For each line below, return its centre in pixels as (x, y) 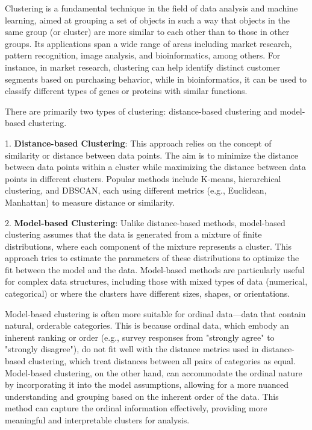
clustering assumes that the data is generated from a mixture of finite (133, 234)
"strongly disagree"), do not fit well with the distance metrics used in (132, 349)
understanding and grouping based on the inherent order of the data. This (142, 396)
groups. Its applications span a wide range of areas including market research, (148, 43)
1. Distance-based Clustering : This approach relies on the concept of (138, 143)
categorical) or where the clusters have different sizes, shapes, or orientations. (148, 293)
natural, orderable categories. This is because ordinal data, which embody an (147, 325)
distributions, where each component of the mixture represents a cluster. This (148, 246)
